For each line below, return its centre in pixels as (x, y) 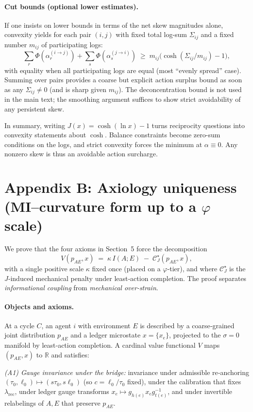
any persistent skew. (34, 108)
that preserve (81, 403)
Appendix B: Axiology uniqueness (121, 187)
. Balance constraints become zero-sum (163, 135)
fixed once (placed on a (126, 268)
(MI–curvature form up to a (101, 206)
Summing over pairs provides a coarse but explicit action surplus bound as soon (123, 80)
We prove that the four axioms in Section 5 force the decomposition (106, 249)
